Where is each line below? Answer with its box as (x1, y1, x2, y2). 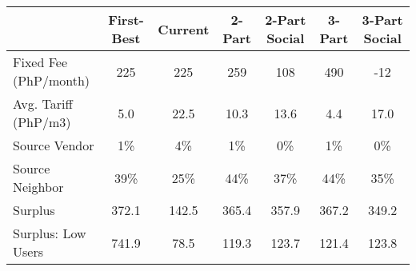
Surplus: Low (13, 224, 86, 242)
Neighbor (13, 177, 64, 196)
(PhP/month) (13, 71, 90, 90)
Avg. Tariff (13, 94, 73, 113)
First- (108, 10, 144, 29)
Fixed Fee (13, 53, 68, 71)
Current (158, 19, 210, 38)
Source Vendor (13, 136, 94, 154)
